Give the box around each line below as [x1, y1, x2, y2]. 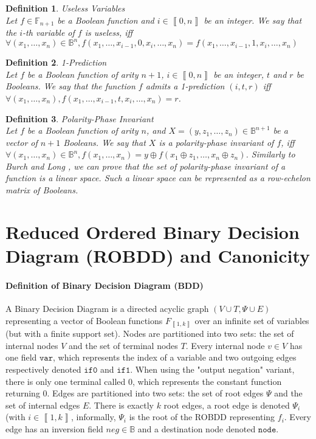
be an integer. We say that [204, 13, 302, 26]
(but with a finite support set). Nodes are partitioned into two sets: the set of [5, 327, 294, 340]
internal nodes [5, 339, 58, 351]
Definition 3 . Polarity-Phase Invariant [5, 112, 154, 125]
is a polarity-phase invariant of [159, 136, 274, 148]
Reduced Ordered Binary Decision [5, 219, 300, 244]
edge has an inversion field [5, 422, 103, 435]
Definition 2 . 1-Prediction [5, 56, 107, 69]
